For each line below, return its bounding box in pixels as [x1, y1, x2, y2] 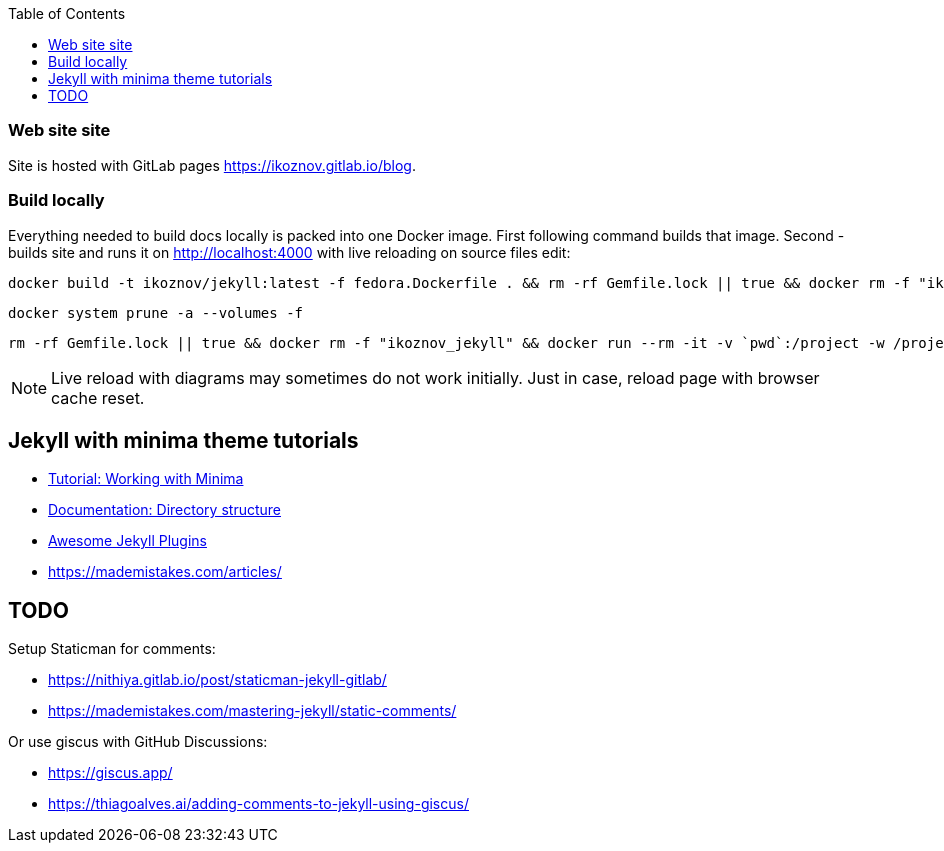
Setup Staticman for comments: [8, 640, 216, 658]
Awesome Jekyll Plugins [48, 532, 207, 550]
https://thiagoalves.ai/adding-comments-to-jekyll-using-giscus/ [48, 795, 469, 813]
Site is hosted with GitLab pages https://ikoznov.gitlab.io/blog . [8, 156, 416, 174]
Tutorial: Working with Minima [48, 470, 244, 488]
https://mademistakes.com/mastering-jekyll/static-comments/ [48, 702, 457, 720]
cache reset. [51, 387, 145, 408]
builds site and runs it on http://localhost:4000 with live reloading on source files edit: [8, 243, 571, 261]
